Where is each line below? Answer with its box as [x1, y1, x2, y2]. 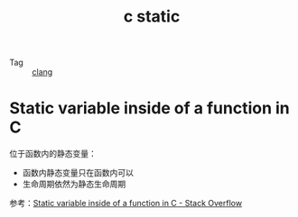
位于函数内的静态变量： [9, 149, 97, 159]
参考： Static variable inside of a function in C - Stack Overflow [9, 198, 242, 209]
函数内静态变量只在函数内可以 [22, 167, 134, 178]
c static [123, 6, 181, 27]
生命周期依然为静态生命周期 [22, 178, 126, 190]
